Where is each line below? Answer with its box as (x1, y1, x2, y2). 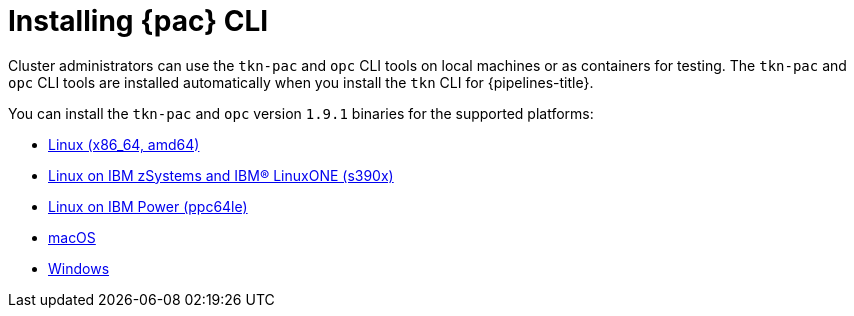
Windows (48, 259, 110, 277)
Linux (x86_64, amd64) (48, 135, 200, 153)
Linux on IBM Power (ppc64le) (48, 197, 248, 215)
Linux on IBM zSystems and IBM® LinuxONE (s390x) (48, 166, 394, 184)
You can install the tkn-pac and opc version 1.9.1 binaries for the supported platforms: (8, 104, 594, 122)
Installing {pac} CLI (8, 4, 269, 38)
